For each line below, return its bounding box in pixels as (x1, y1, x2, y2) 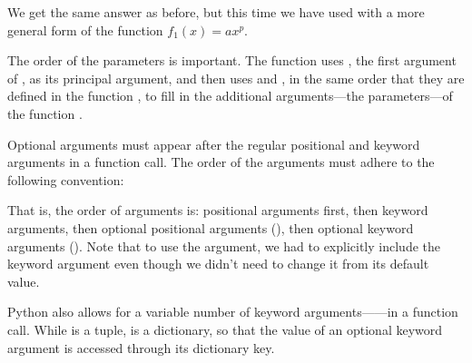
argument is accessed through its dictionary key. (7, 338, 275, 357)
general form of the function (7, 20, 163, 39)
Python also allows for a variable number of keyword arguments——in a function (7, 302, 458, 321)
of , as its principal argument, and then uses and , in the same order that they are (7, 68, 465, 87)
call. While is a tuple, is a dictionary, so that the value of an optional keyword (7, 319, 443, 338)
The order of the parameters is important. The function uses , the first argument (7, 51, 457, 70)
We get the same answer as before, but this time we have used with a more (7, 3, 425, 21)
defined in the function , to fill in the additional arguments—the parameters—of (7, 86, 453, 105)
